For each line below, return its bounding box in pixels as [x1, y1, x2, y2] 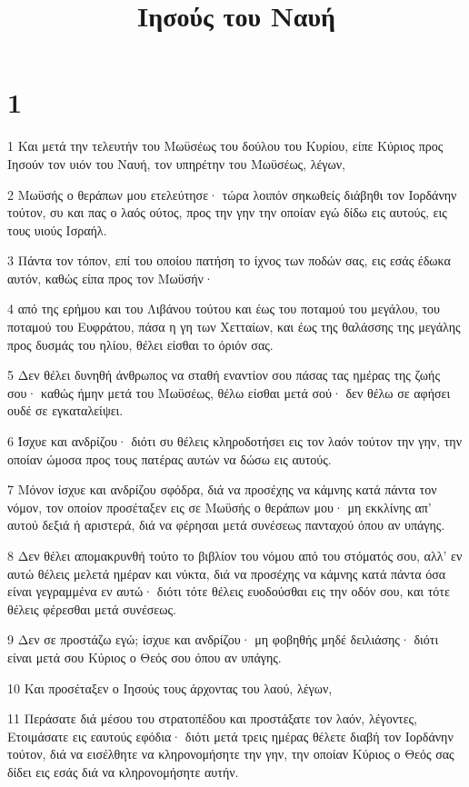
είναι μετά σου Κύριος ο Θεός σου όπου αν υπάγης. [7, 647, 282, 666]
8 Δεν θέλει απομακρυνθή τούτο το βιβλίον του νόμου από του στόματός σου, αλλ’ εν [7, 546, 463, 564]
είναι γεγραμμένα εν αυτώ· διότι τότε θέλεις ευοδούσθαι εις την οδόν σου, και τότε [7, 582, 450, 601]
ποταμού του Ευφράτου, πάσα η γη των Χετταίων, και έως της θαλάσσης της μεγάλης [7, 317, 461, 336]
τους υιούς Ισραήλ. [7, 220, 107, 239]
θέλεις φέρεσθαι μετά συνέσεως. [7, 599, 176, 618]
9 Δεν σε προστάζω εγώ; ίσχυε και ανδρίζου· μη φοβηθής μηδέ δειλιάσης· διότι [7, 630, 439, 649]
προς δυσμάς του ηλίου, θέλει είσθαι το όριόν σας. [7, 334, 274, 354]
